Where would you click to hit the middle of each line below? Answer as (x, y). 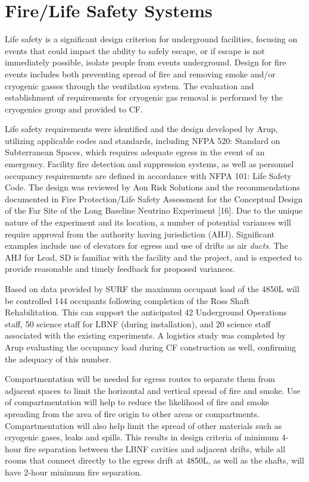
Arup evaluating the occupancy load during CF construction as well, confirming (150, 347)
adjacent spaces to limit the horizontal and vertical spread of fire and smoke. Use (153, 390)
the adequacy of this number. (58, 359)
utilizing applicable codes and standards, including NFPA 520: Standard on (143, 140)
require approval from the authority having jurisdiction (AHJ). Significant (140, 234)
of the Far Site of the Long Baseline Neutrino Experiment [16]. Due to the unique (154, 210)
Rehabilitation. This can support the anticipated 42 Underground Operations (146, 312)
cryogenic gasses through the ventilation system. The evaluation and (129, 85)
